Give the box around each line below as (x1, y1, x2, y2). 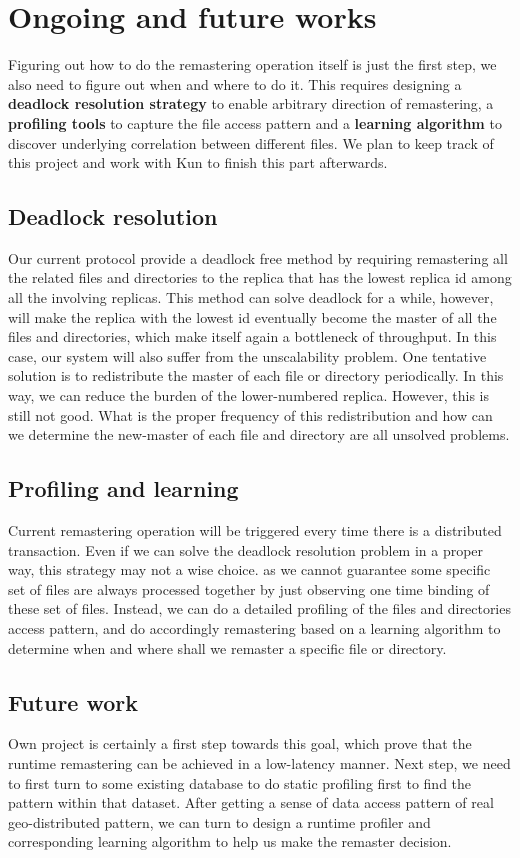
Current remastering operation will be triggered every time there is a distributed (8, 520, 502, 541)
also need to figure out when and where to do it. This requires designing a (8, 73, 462, 94)
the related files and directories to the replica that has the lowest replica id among (8, 267, 512, 288)
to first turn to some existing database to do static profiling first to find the (8, 772, 472, 793)
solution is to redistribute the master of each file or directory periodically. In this (8, 365, 504, 386)
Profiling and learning (8, 473, 239, 504)
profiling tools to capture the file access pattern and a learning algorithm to (8, 112, 502, 133)
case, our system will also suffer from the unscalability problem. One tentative (8, 345, 487, 366)
